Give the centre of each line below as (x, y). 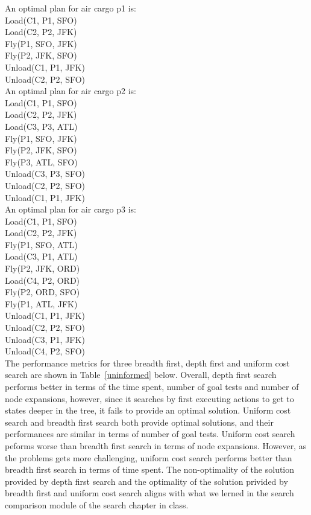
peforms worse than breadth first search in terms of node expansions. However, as (156, 445)
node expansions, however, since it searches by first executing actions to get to (149, 398)
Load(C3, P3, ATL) (41, 126)
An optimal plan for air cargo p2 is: (71, 91)
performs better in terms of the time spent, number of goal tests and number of (152, 386)
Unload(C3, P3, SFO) (45, 174)
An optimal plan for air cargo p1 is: (71, 8)
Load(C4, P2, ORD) (42, 280)
